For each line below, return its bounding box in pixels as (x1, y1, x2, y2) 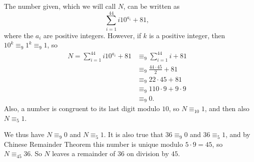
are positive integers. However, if (43, 30, 141, 40)
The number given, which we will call (4, 1, 116, 11)
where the (4, 30, 33, 40)
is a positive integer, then (149, 30, 225, 40)
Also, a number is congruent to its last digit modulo (4, 103, 160, 114)
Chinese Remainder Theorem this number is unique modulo (4, 139, 183, 149)
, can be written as (123, 1, 180, 11)
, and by (225, 129, 251, 139)
